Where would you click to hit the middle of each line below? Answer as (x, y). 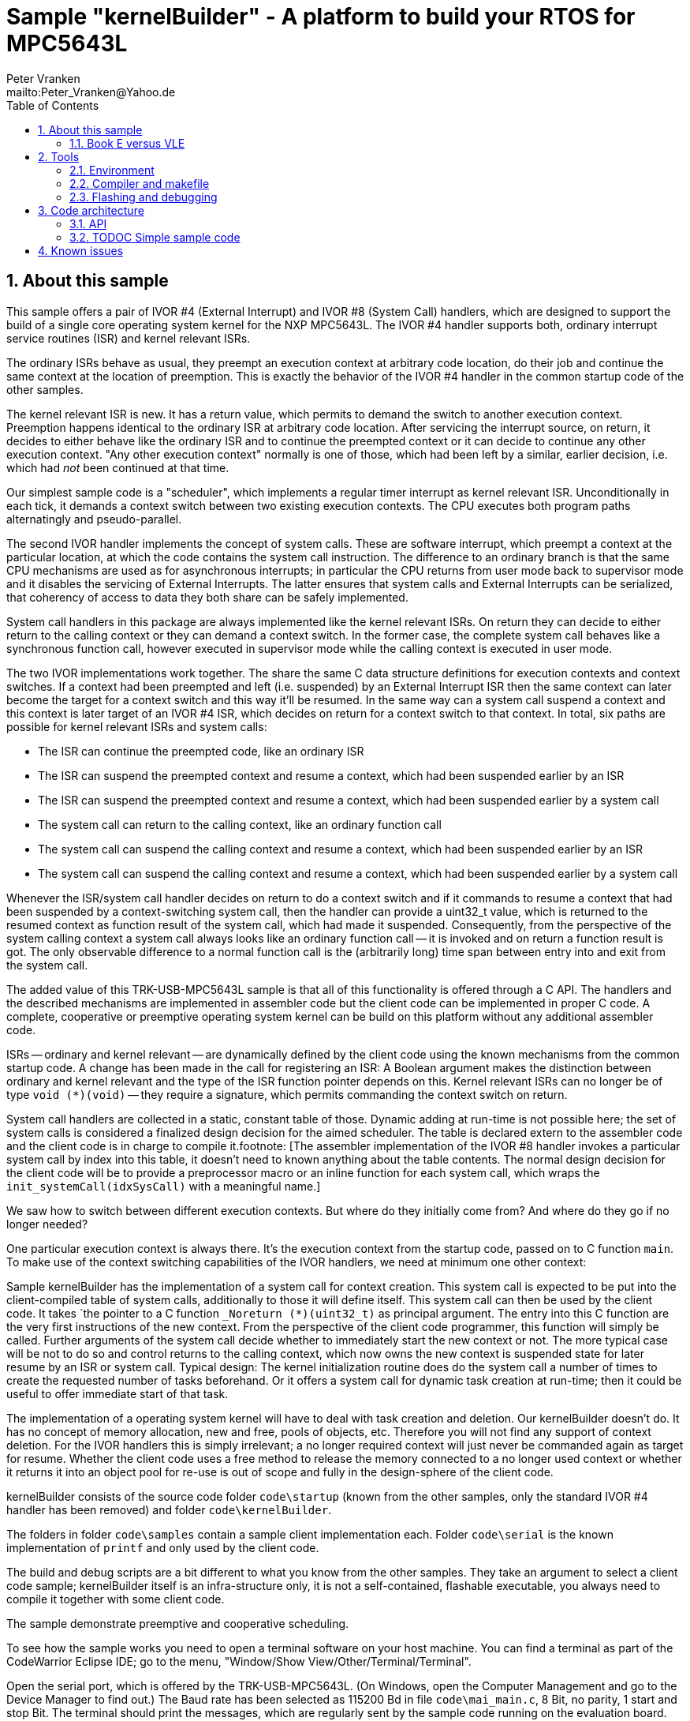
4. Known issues (81, 250)
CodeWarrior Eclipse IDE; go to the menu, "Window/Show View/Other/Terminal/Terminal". (239, 1661)
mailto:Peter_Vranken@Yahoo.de (91, 92)
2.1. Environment (112, 170)
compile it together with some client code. (116, 1599)
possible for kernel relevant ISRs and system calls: (137, 726)
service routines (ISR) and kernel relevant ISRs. (129, 338)
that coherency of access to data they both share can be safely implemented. (207, 597)
